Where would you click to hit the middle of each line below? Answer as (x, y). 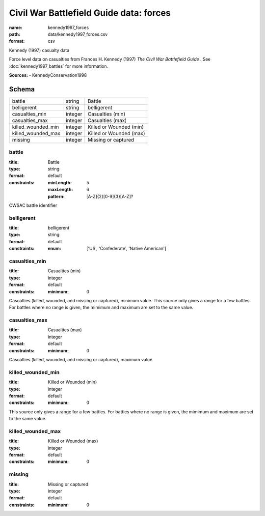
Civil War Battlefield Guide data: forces (90, 13)
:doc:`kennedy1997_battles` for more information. (59, 66)
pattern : (56, 196)
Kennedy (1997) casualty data (39, 50)
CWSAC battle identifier (33, 205)
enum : (54, 249)
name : (16, 28)
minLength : (60, 182)
